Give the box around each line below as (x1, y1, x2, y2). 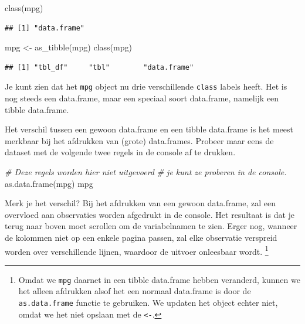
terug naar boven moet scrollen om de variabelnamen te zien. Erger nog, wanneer (5, 220, 297, 232)
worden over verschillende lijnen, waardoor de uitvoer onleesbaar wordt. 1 (5, 243, 269, 257)
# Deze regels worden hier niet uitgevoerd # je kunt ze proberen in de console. (5, 166, 287, 178)
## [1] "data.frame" (5, 23, 85, 32)
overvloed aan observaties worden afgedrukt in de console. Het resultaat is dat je (5, 208, 295, 220)
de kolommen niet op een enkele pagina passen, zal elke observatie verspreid (5, 231, 277, 243)
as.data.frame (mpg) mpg (5, 177, 93, 189)
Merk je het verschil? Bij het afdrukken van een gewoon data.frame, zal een (5, 197, 276, 209)
